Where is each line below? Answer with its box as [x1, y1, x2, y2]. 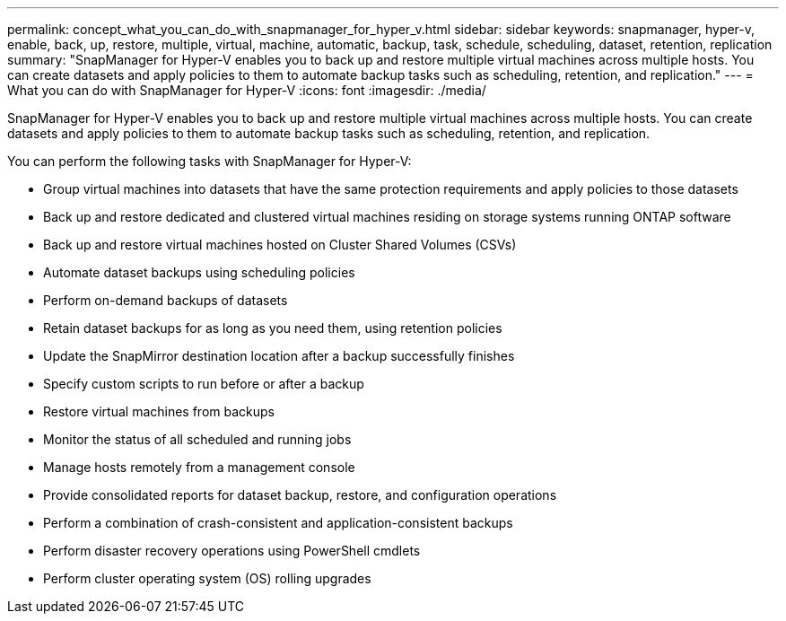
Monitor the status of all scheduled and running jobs [43, 432, 352, 447]
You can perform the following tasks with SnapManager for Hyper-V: [7, 153, 412, 169]
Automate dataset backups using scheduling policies [43, 265, 355, 280]
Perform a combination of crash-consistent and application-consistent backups [43, 515, 513, 530]
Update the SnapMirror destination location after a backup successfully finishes [43, 348, 515, 363]
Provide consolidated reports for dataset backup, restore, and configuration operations [43, 487, 557, 503]
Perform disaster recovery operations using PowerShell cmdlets [43, 543, 421, 558]
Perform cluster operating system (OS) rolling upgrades [43, 571, 371, 586]
